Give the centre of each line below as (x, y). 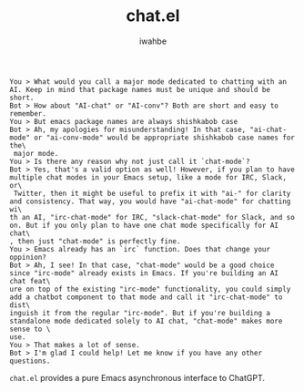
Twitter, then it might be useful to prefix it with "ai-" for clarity (152, 193)
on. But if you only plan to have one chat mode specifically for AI (144, 225)
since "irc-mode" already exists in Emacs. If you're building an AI (144, 273)
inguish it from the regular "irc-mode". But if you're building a (140, 313)
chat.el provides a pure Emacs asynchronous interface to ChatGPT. (137, 377)
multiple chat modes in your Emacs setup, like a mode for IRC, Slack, (148, 177)
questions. (30, 361)
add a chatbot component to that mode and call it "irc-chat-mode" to (146, 297)
